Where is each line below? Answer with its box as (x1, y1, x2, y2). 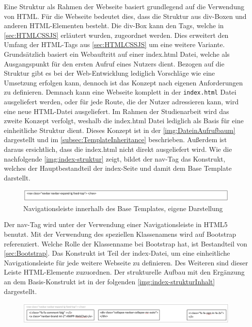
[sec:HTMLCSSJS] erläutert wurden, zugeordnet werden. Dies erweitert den (4, 30, 229, 40)
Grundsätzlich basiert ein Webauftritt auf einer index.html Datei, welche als (4, 49, 230, 59)
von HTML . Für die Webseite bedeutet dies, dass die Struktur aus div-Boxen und (4, 11, 247, 21)
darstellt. (4, 172, 31, 182)
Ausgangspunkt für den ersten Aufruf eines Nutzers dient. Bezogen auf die (4, 58, 224, 68)
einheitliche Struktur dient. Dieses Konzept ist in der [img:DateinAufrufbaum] (4, 125, 236, 135)
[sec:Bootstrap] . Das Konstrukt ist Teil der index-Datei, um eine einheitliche (4, 248, 230, 258)
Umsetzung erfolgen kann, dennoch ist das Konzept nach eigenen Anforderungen (4, 77, 243, 87)
